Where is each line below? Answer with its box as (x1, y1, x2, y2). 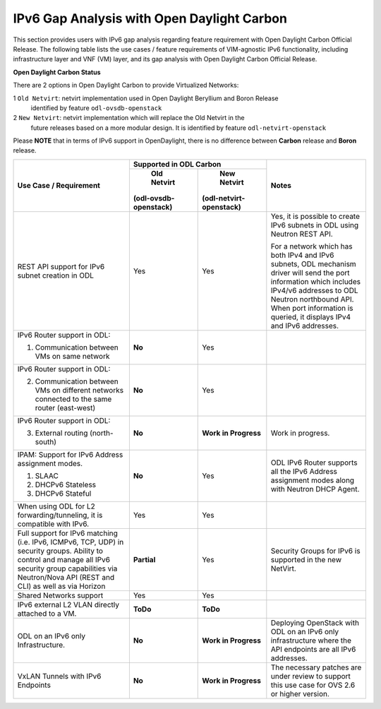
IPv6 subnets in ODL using (270, 220, 359, 230)
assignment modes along (270, 475, 355, 485)
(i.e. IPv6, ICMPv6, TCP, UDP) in (17, 537, 124, 547)
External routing (35, 428, 88, 438)
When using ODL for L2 (17, 501, 95, 511)
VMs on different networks (35, 385, 123, 395)
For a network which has (270, 241, 353, 251)
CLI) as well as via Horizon (17, 581, 106, 591)
